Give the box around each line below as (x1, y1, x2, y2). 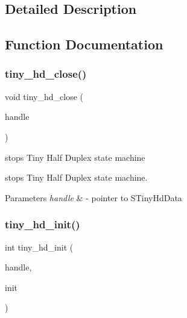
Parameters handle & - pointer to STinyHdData (5, 191, 182, 204)
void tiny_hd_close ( (5, 90, 83, 102)
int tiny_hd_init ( (5, 240, 74, 253)
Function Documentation (5, 35, 163, 54)
